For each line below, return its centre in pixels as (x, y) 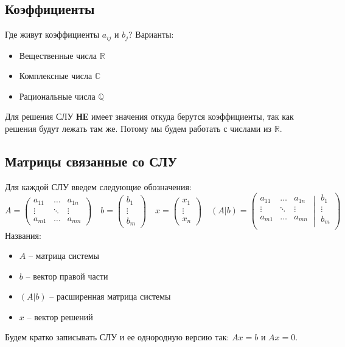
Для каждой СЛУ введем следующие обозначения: (98, 186)
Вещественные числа (58, 55)
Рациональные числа (57, 96)
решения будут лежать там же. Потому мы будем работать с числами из (138, 129)
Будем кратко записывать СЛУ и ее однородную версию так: (117, 337)
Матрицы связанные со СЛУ (91, 161)
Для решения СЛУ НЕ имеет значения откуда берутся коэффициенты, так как (149, 116)
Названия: (23, 235)
